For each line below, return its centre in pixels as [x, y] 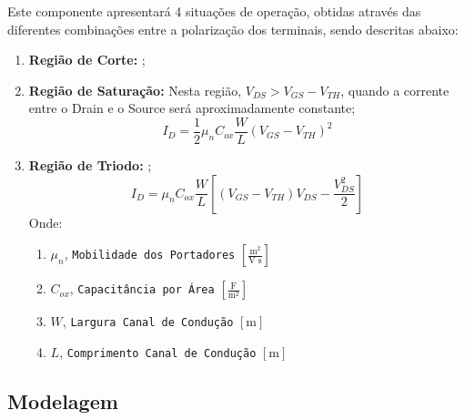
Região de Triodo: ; [90, 165]
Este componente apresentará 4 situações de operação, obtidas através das [214, 11]
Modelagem [63, 400]
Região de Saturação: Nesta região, [135, 90]
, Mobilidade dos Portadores [150, 254]
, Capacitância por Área [142, 288]
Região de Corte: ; [87, 60]
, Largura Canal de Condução [148, 321]
